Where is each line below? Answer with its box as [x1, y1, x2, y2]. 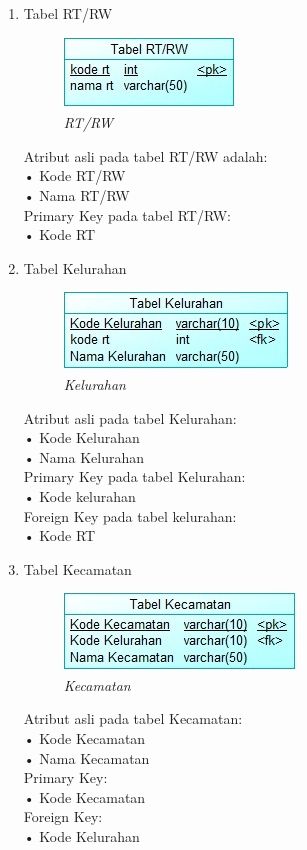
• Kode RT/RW [23, 165, 126, 186]
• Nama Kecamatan [23, 747, 150, 768]
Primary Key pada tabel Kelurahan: [23, 466, 246, 487]
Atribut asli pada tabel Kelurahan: [23, 407, 237, 428]
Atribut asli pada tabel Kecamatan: [23, 708, 243, 729]
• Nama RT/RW [23, 184, 130, 205]
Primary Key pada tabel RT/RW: [23, 204, 231, 225]
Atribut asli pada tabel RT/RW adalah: [23, 145, 268, 166]
